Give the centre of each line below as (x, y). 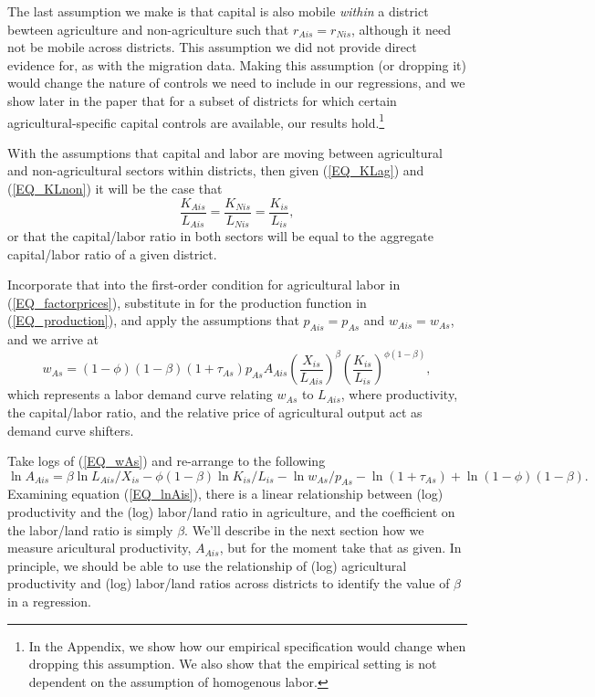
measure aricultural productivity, (99, 548)
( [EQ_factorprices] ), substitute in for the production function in (187, 302)
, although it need (401, 29)
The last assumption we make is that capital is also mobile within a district (218, 11)
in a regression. (50, 602)
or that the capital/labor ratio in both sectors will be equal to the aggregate (221, 236)
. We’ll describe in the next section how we (304, 529)
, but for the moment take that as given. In (340, 548)
